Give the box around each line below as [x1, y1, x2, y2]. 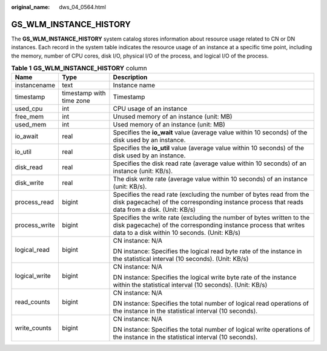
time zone [61, 97, 90, 105]
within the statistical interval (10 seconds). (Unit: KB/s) [113, 281, 268, 289]
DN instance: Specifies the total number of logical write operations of [113, 326, 311, 334]
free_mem [15, 113, 44, 121]
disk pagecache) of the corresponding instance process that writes [113, 221, 305, 229]
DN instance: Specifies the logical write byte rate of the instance [113, 273, 297, 281]
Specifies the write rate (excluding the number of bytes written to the [113, 214, 310, 222]
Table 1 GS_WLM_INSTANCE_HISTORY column [11, 64, 148, 73]
